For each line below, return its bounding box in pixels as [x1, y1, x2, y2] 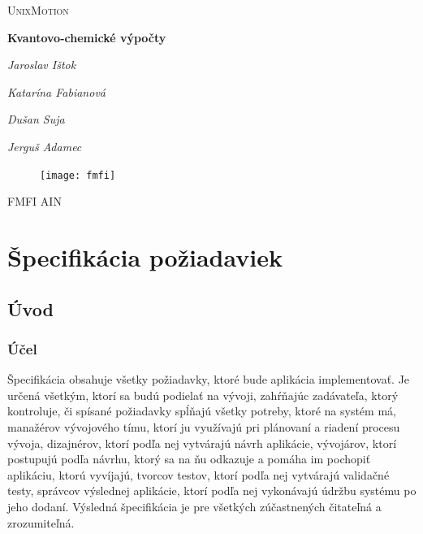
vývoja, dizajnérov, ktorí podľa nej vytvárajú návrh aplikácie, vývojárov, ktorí [7, 434, 397, 451]
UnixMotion [7, 2, 69, 18]
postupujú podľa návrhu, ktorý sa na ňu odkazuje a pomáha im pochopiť [7, 450, 371, 467]
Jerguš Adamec [7, 137, 82, 154]
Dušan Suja [7, 111, 65, 128]
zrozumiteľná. [7, 514, 75, 531]
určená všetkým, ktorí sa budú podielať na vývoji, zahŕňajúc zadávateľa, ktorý [7, 386, 399, 403]
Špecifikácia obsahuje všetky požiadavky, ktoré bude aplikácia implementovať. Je [7, 371, 410, 388]
